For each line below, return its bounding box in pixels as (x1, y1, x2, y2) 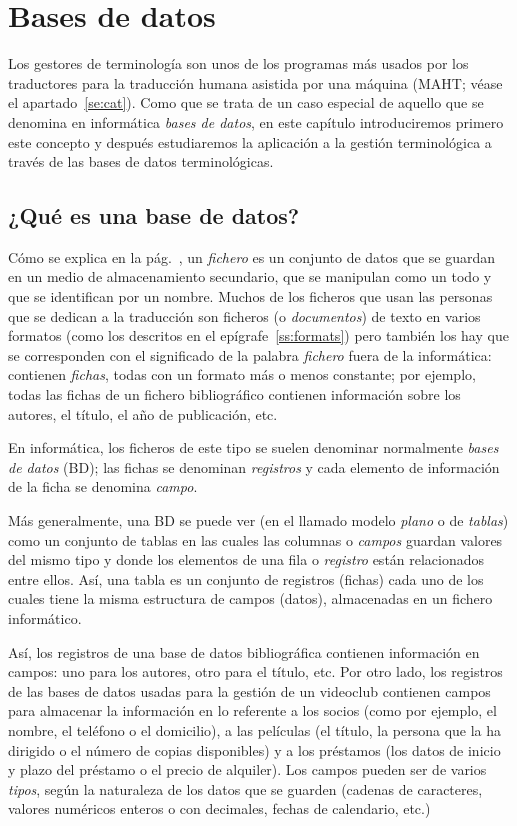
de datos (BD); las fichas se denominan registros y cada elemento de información (8, 456, 500, 477)
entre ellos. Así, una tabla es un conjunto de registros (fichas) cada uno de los (8, 568, 484, 589)
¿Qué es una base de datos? (8, 200, 300, 231)
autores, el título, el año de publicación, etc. (8, 403, 278, 424)
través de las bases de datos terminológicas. (8, 151, 274, 172)
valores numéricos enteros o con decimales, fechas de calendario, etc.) (8, 798, 431, 819)
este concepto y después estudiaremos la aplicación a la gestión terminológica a (8, 131, 492, 152)
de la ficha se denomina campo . (8, 476, 198, 497)
